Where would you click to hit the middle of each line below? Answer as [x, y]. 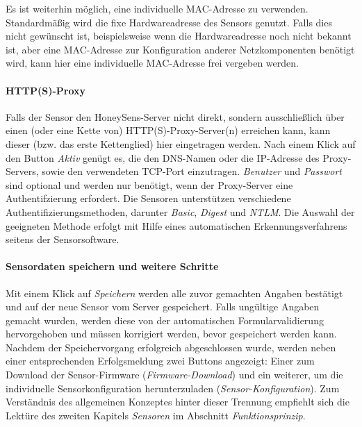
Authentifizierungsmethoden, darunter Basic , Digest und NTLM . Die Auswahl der [180, 211]
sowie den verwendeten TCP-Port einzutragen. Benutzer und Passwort [192, 171]
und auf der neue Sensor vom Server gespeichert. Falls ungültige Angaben [163, 307]
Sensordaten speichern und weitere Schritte [112, 266]
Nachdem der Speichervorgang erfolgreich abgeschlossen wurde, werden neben [171, 347]
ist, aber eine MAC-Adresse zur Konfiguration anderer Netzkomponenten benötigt [180, 49]
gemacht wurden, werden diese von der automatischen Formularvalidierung [165, 320]
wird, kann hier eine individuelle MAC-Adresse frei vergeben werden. [152, 63]
